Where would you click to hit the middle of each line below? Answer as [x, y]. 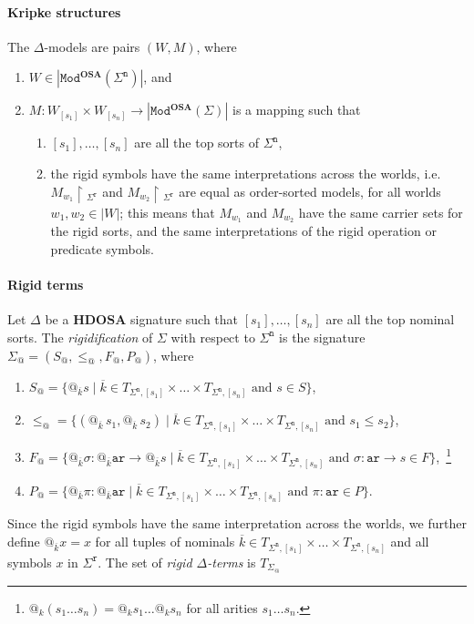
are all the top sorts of [196, 143]
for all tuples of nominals [165, 542]
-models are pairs [92, 46]
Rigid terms [46, 285]
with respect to [213, 337]
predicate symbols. [102, 248]
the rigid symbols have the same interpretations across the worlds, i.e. [246, 173]
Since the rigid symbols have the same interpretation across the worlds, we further [237, 523]
